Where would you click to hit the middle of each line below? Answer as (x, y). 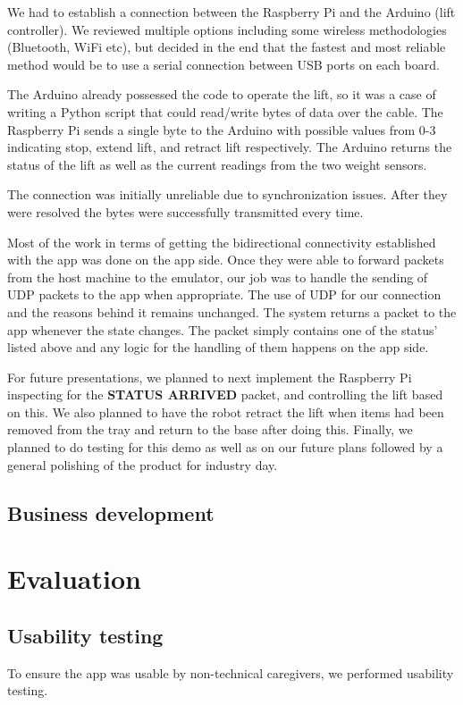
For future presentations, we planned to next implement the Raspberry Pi (210, 377)
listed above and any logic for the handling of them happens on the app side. (218, 347)
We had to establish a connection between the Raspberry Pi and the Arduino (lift (231, 12)
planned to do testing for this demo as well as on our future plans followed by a (225, 447)
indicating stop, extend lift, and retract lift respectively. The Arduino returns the (230, 147)
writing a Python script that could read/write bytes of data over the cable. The (225, 111)
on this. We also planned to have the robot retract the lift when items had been (226, 411)
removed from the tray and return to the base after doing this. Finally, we (210, 429)
